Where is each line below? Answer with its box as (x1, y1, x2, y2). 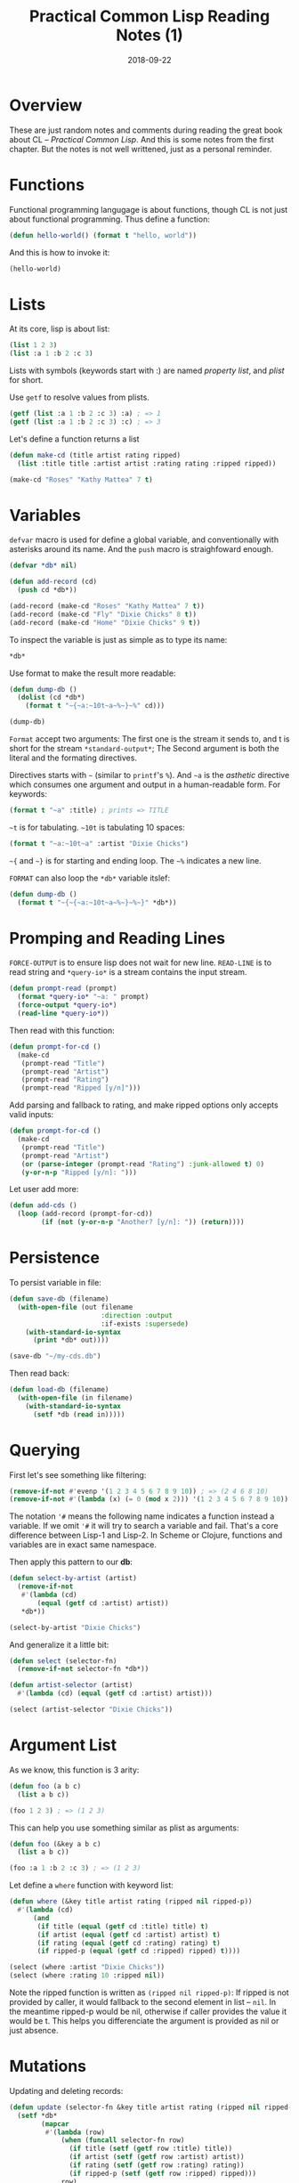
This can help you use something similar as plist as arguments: (9, 1822, 239, 1833)
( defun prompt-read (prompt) (9, 984, 117, 994)
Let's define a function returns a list (9, 434, 140, 444)
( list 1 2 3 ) (9, 341, 58, 350)
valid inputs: (9, 1109, 54, 1120)
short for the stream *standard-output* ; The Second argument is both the (9, 743, 279, 753)
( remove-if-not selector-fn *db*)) (17, 1665, 149, 1674)
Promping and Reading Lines (9, 928, 226, 948)
